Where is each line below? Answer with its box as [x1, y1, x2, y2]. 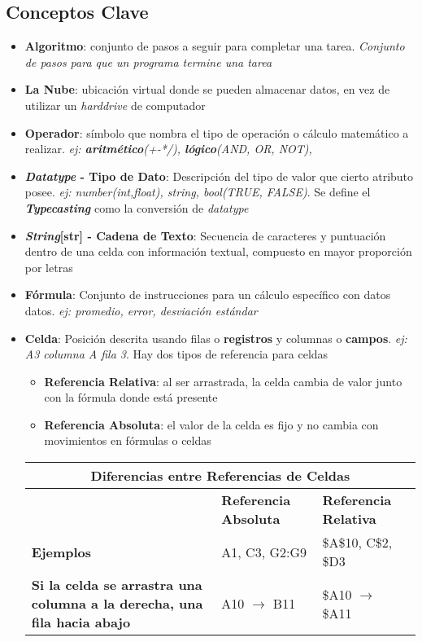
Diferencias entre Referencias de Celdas [90, 466, 350, 486]
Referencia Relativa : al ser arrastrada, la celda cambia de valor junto [44, 372, 402, 389]
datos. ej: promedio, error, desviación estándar [24, 301, 258, 319]
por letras [24, 258, 73, 275]
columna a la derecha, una [31, 594, 203, 613]
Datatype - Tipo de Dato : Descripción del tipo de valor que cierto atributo [24, 167, 414, 184]
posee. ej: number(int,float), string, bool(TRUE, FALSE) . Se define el [24, 183, 371, 200]
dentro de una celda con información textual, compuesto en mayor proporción [24, 243, 412, 260]
